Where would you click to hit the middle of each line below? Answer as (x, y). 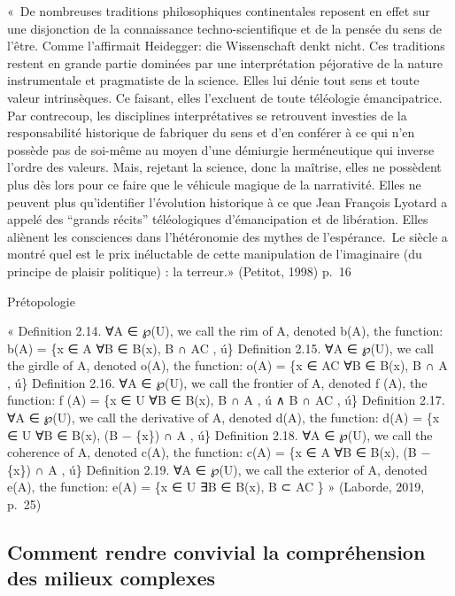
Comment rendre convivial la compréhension (216, 552)
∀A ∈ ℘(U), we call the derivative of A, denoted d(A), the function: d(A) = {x (224, 418)
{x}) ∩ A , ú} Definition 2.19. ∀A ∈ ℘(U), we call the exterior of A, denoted (217, 469)
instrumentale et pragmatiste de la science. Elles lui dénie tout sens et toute (213, 80)
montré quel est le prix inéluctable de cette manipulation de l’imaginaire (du (215, 254)
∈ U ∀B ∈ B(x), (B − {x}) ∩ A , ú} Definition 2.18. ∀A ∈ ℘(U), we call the (220, 434)
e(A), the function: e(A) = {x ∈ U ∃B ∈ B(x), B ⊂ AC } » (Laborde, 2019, (216, 487)
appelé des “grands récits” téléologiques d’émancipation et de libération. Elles (218, 219)
